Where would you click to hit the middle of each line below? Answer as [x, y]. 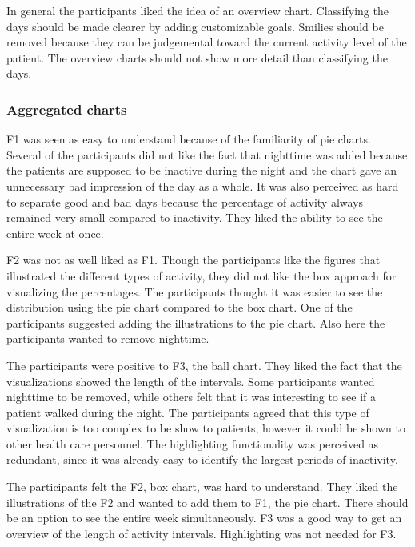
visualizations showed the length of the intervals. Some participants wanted [191, 381]
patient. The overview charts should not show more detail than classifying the [197, 57]
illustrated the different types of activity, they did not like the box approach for [202, 275]
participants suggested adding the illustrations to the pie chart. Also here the [196, 322]
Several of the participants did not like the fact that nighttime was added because [207, 154]
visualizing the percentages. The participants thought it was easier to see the [195, 291]
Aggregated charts [67, 109]
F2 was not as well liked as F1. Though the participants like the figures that [194, 260]
